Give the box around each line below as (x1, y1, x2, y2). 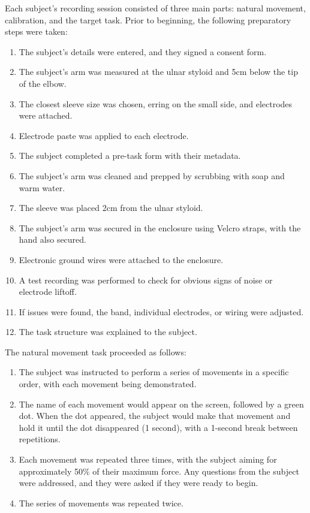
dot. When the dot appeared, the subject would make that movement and (19, 409, 291, 422)
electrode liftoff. (19, 285, 77, 298)
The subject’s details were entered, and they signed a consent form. (19, 45, 267, 58)
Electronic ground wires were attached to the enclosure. (19, 253, 224, 265)
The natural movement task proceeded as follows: (5, 345, 186, 358)
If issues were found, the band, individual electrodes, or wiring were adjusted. (19, 305, 304, 318)
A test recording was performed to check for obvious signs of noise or (19, 273, 273, 286)
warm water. (19, 181, 65, 194)
